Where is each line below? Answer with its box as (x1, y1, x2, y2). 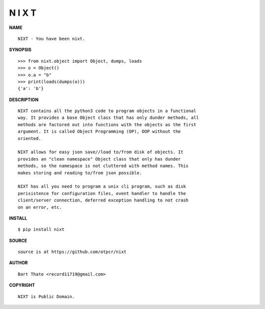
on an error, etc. (18, 204, 62, 210)
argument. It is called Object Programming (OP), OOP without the (18, 129, 181, 135)
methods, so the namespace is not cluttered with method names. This (18, 163, 189, 169)
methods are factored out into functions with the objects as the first (18, 122, 196, 127)
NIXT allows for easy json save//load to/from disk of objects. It (18, 149, 184, 155)
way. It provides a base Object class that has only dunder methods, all (18, 115, 199, 120)
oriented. (18, 136, 41, 141)
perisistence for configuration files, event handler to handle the (18, 191, 186, 196)
